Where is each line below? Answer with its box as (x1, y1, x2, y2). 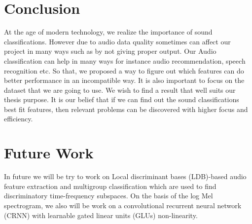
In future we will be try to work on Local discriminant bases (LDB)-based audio (4, 171, 247, 182)
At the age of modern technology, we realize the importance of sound (4, 27, 213, 37)
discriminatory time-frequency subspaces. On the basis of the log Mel (4, 190, 213, 201)
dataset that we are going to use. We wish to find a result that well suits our (4, 84, 236, 95)
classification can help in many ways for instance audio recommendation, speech (4, 55, 246, 66)
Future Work (4, 143, 94, 163)
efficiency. (4, 113, 33, 124)
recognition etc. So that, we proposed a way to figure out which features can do (4, 65, 244, 75)
